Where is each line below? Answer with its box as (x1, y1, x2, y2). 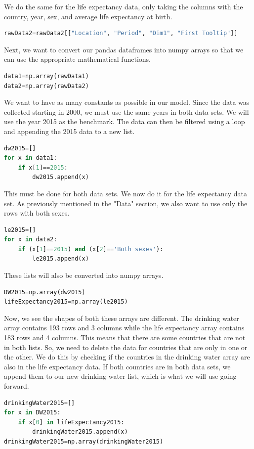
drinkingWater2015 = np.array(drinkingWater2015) (4, 438, 164, 445)
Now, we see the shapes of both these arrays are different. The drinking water (4, 313, 239, 323)
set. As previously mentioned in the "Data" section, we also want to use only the (4, 198, 248, 208)
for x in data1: (4, 154, 57, 162)
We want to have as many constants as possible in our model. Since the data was (4, 97, 250, 107)
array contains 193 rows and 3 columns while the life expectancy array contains (4, 322, 245, 333)
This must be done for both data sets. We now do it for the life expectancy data (4, 188, 247, 198)
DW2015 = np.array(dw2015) (4, 288, 85, 296)
